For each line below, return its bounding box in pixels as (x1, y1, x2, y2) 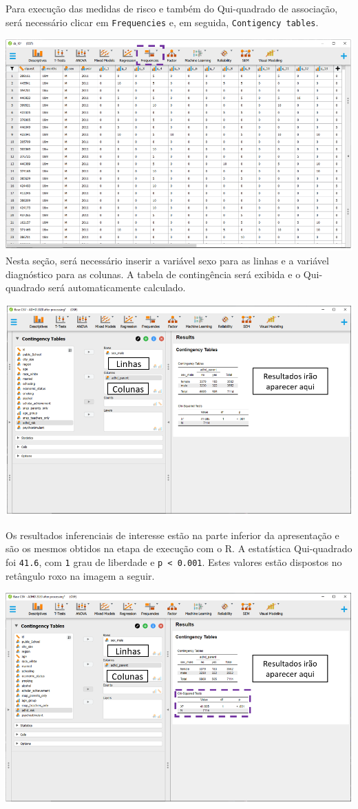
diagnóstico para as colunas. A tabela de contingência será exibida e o (6, 266, 301, 281)
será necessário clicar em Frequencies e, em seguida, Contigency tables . (6, 14, 319, 29)
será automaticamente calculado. (48, 280, 186, 295)
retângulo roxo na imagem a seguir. (6, 568, 155, 582)
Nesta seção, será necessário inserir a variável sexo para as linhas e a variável (6, 253, 329, 267)
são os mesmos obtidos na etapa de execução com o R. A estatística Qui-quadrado (6, 541, 352, 556)
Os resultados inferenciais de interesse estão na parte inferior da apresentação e (6, 527, 339, 542)
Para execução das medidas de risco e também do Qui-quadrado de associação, (6, 1, 338, 15)
